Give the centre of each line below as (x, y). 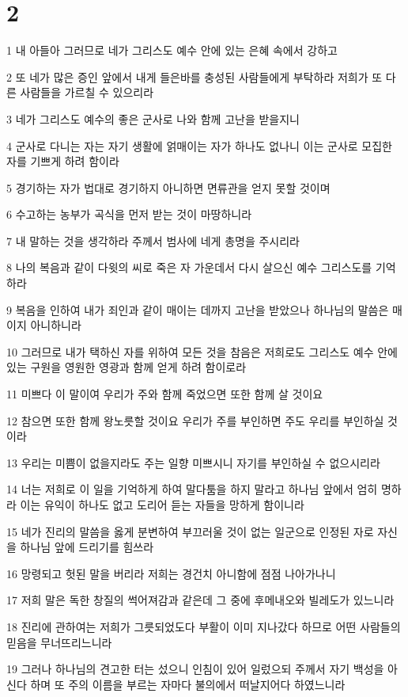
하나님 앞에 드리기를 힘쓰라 (87, 547)
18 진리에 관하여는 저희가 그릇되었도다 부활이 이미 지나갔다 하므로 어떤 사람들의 (204, 626)
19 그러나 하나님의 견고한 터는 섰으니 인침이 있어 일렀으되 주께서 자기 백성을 (195, 669)
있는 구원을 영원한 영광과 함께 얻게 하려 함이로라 (127, 367)
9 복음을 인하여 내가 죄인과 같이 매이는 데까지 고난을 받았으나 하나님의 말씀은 (198, 309)
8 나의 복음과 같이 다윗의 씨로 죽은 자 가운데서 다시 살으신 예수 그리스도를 (189, 267)
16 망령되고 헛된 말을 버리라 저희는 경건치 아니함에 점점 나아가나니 (171, 573)
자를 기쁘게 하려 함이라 (63, 161)
